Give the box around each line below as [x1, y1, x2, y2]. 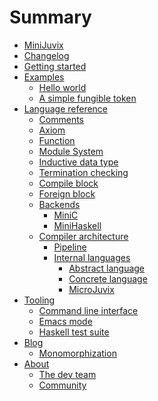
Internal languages [53, 251, 131, 263]
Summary [9, 6, 92, 29]
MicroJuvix [68, 283, 115, 295]
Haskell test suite [38, 326, 110, 338]
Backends [38, 198, 81, 210]
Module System [38, 145, 104, 157]
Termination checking [38, 166, 129, 178]
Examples [23, 71, 65, 83]
